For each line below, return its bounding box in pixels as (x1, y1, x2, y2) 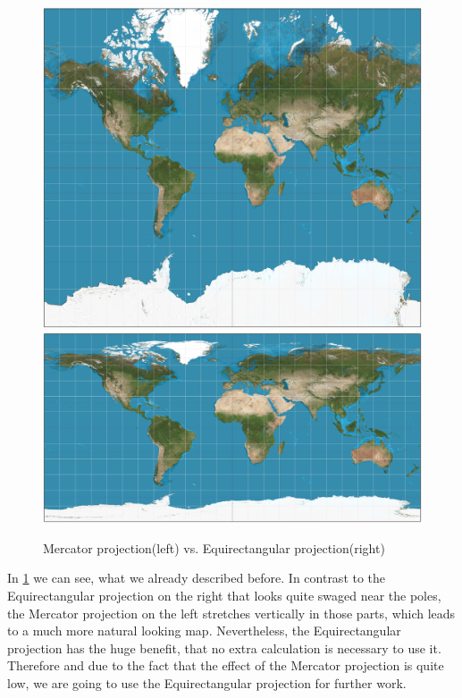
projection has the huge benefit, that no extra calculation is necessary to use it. (7, 638, 441, 657)
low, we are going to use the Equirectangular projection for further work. (7, 673, 407, 692)
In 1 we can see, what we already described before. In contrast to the (7, 568, 386, 587)
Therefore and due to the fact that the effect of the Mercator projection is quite (7, 656, 444, 675)
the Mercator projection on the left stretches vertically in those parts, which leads (7, 603, 456, 622)
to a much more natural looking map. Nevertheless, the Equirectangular (7, 621, 401, 640)
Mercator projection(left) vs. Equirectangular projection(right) (43, 538, 385, 557)
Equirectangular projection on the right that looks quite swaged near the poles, (7, 586, 441, 605)
